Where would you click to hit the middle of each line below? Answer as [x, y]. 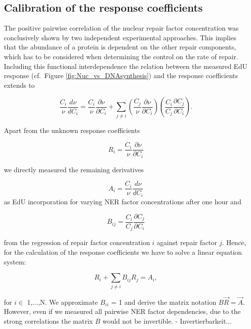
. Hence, [234, 242]
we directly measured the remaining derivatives [74, 169]
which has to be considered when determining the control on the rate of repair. [121, 56]
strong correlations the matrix [48, 321]
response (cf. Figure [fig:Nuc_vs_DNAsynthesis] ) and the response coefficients [121, 75]
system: [15, 261]
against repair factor [187, 242]
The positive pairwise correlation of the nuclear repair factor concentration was [121, 28]
